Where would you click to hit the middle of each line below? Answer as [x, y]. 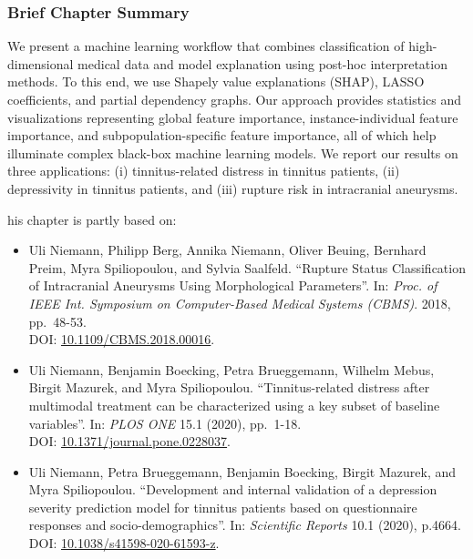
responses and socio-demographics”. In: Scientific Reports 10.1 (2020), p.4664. [245, 525]
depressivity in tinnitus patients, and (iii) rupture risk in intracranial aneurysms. [233, 188]
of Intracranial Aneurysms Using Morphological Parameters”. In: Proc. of [233, 285]
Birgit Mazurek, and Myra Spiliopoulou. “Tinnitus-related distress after [229, 387]
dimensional [41, 63]
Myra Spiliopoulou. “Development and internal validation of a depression [233, 489]
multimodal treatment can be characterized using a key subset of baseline [234, 405]
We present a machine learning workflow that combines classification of [206, 46]
